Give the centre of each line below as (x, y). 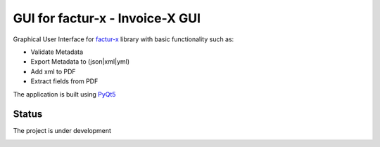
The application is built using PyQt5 (64, 94)
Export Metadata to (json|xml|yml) (80, 62)
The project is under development (62, 131)
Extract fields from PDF (64, 81)
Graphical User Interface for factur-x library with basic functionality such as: (123, 39)
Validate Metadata (57, 52)
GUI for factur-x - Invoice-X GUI (107, 18)
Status (28, 114)
